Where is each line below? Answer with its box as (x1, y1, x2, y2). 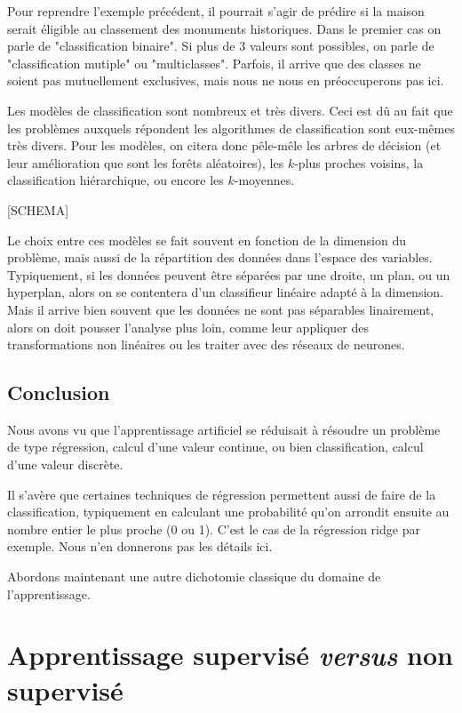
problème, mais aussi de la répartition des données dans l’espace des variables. (7, 248, 433, 267)
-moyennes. (234, 171, 295, 189)
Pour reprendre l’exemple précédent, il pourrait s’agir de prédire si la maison (7, 2, 425, 20)
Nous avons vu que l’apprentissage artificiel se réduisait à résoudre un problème (7, 420, 441, 438)
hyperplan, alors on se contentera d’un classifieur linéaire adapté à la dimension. (7, 283, 443, 301)
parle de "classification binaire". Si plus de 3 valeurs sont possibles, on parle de (7, 36, 434, 55)
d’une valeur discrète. (7, 455, 123, 474)
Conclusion (7, 379, 110, 406)
